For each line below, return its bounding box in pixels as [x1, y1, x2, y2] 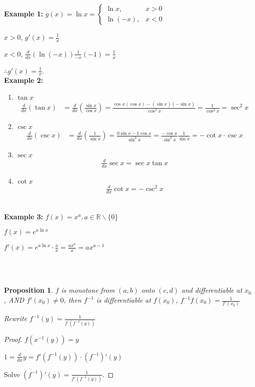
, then [63, 295, 82, 305]
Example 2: [4, 75, 43, 85]
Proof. [4, 333, 22, 344]
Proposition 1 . [4, 285, 53, 295]
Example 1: [4, 8, 43, 18]
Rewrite [4, 313, 27, 323]
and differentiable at [181, 285, 243, 295]
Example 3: [4, 211, 43, 221]
